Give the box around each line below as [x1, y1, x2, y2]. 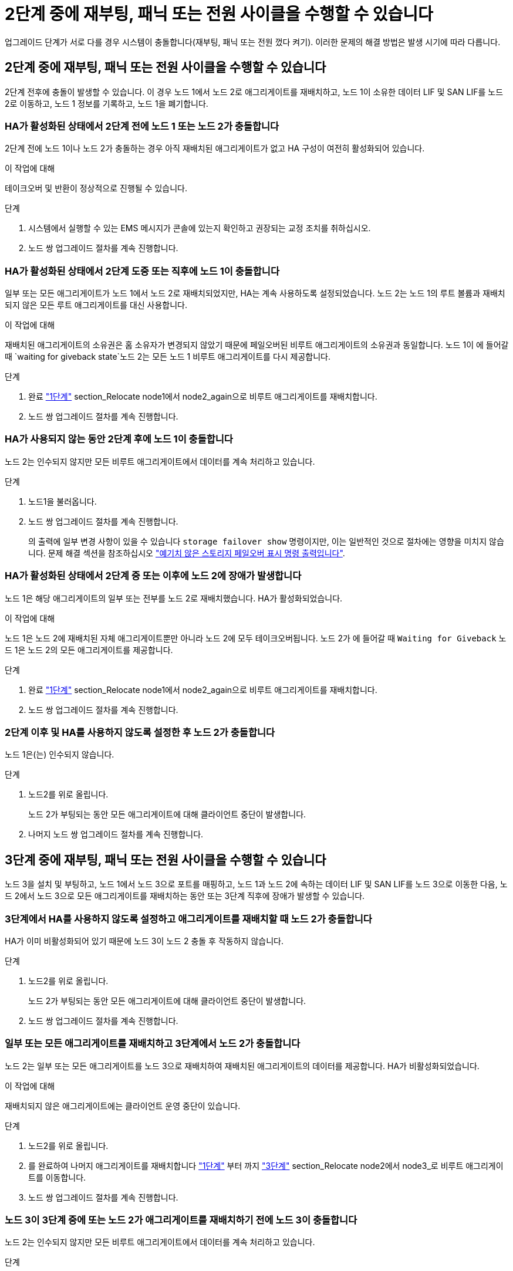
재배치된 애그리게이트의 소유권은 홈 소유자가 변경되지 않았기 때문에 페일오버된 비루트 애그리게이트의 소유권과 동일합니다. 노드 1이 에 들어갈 [5, 340, 509, 350]
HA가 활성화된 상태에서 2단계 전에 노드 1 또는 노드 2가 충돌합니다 [5, 120, 279, 132]
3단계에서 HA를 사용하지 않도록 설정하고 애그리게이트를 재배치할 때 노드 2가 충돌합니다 [5, 912, 372, 925]
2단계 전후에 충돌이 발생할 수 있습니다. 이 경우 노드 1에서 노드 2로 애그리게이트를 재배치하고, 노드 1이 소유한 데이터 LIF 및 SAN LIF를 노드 [5, 86, 504, 97]
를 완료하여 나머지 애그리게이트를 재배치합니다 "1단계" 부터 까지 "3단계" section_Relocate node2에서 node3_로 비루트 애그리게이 [28, 1160, 504, 1171]
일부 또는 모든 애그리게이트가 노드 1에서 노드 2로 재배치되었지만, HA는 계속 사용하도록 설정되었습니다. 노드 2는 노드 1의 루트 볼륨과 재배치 [5, 288, 505, 299]
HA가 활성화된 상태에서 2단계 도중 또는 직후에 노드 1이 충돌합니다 [5, 265, 279, 277]
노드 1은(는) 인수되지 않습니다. [5, 749, 114, 760]
